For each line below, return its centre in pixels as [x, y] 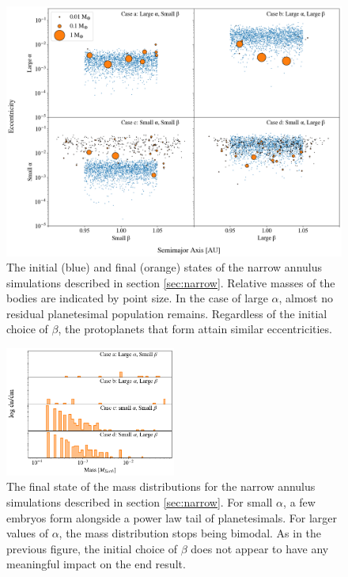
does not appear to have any [260, 548]
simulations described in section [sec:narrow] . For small [140, 502]
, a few [299, 502]
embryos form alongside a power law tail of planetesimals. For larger [172, 517]
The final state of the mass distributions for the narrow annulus [161, 486]
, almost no [306, 298]
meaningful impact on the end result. [96, 564]
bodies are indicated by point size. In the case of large [137, 298]
